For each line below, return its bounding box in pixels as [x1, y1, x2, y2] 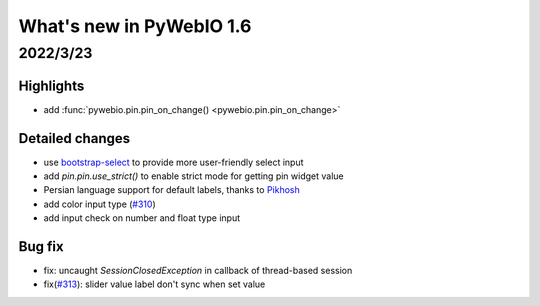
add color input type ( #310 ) [43, 198, 157, 210]
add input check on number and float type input [43, 212, 241, 224]
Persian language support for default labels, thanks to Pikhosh [43, 184, 300, 196]
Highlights [18, 77, 85, 94]
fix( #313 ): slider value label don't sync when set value [43, 278, 266, 290]
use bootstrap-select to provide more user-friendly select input [43, 156, 304, 168]
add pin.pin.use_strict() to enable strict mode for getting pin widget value [43, 170, 344, 182]
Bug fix [18, 238, 64, 255]
